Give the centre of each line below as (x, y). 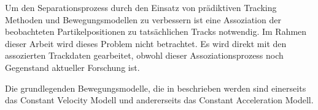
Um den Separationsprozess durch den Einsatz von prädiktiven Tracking (141, 7)
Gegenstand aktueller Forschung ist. (72, 67)
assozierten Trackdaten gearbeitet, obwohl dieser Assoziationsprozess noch (144, 55)
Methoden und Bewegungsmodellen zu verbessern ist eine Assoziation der (143, 19)
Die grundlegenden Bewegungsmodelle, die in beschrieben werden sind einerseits (156, 88)
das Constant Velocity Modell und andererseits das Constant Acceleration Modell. (159, 100)
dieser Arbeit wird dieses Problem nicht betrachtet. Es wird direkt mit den (146, 43)
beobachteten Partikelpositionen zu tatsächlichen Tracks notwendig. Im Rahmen (156, 31)
